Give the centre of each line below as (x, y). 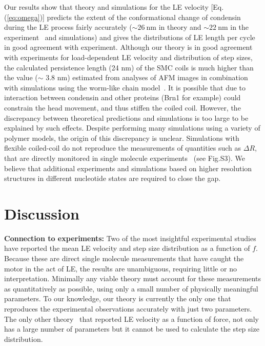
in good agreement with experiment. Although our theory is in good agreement (128, 47)
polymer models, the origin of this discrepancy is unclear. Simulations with (122, 138)
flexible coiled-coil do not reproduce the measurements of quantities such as (123, 148)
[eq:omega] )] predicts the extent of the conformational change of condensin (124, 17)
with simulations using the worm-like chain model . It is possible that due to (125, 87)
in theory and (180, 27)
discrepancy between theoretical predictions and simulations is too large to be (126, 117)
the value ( (21, 77)
